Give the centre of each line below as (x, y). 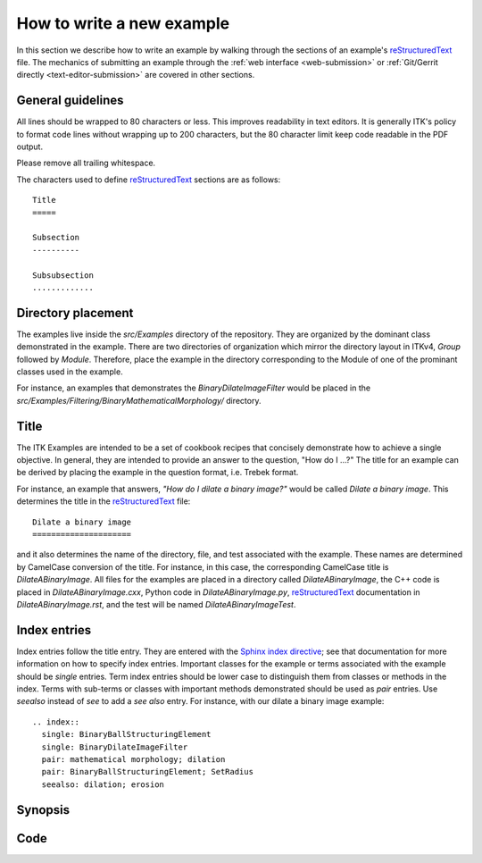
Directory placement (75, 313)
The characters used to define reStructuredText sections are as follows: (149, 180)
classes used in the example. (70, 372)
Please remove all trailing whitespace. (86, 163)
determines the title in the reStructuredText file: (104, 501)
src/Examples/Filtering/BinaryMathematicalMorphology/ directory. (139, 400)
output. (30, 147)
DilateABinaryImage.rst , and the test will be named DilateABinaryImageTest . (156, 604)
